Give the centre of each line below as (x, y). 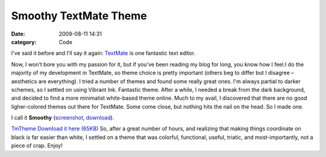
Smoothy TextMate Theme (79, 16)
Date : (18, 34)
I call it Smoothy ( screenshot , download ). (63, 118)
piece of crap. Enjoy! (37, 146)
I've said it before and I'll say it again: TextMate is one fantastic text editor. (103, 53)
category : (24, 42)
